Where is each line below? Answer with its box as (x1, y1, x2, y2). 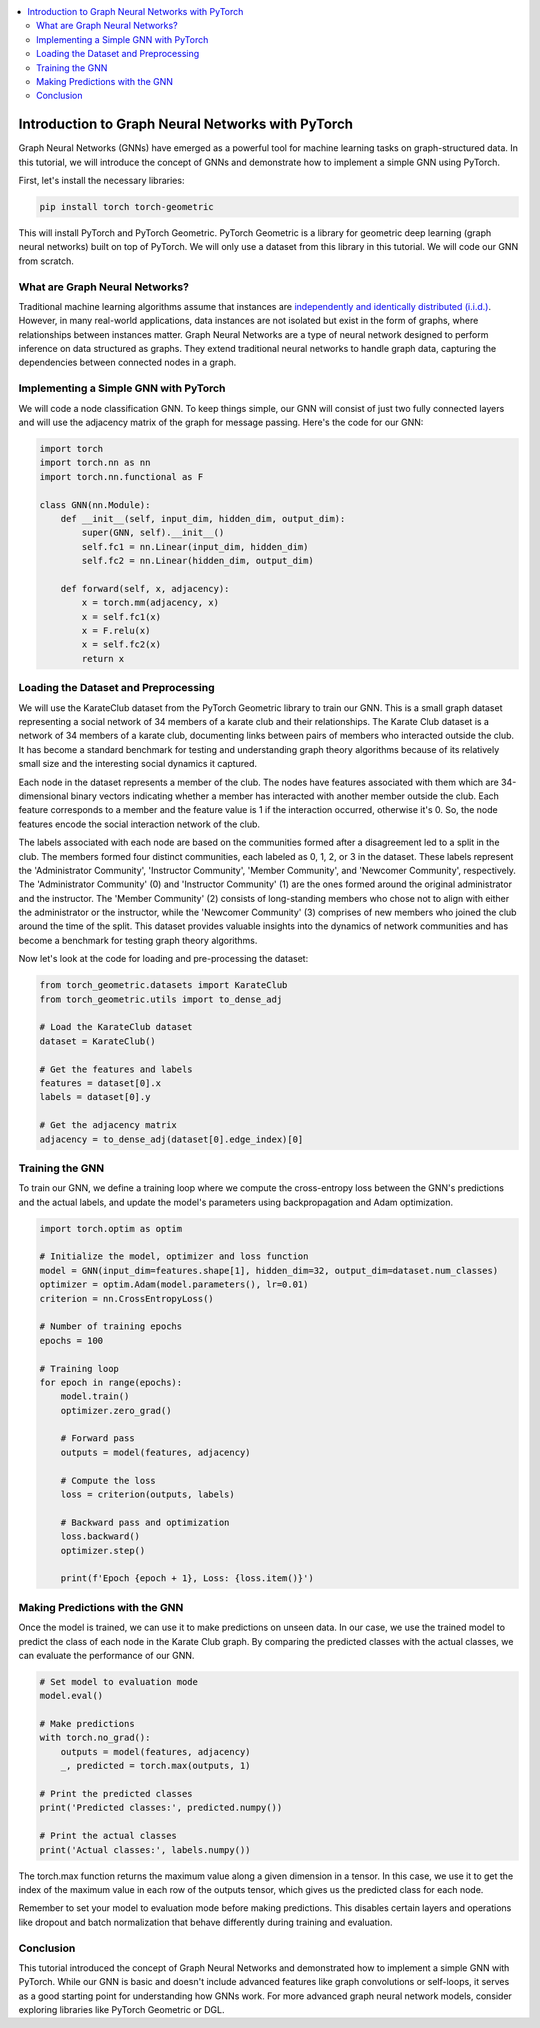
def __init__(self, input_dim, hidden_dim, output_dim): (60, 513, 346, 524)
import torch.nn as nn (39, 457, 151, 469)
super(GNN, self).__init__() (81, 527, 225, 539)
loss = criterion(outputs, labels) (60, 1489, 235, 1500)
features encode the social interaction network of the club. (18, 818, 260, 830)
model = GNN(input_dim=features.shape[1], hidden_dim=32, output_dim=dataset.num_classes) (39, 1265, 499, 1276)
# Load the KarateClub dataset (39, 1021, 194, 1033)
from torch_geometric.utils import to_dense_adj (39, 993, 283, 1005)
